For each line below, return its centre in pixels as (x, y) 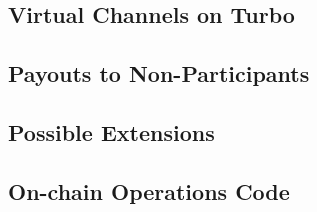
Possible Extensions (111, 131)
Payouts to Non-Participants (159, 73)
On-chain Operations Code (149, 190)
